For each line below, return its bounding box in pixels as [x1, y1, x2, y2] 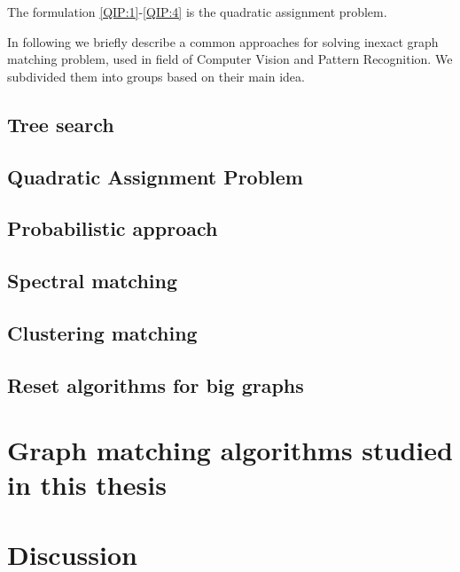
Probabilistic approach [7, 215, 218, 242]
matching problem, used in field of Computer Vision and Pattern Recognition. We [7, 50, 453, 68]
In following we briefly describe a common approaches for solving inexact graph [7, 32, 439, 51]
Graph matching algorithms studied [7, 432, 453, 468]
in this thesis [7, 466, 167, 503]
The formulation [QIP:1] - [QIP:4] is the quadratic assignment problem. [7, 3, 387, 20]
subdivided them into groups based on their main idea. [7, 67, 305, 85]
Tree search [7, 110, 114, 137]
